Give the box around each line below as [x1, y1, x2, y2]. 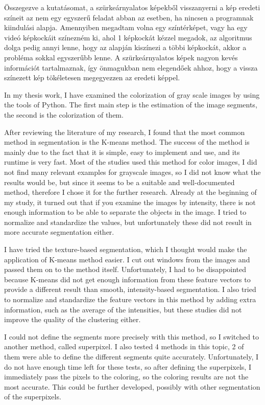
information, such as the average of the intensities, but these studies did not [4, 304, 242, 314]
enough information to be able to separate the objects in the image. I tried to [4, 207, 247, 217]
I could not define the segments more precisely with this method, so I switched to [4, 331, 259, 342]
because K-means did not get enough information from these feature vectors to [4, 274, 251, 284]
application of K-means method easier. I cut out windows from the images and [4, 254, 250, 264]
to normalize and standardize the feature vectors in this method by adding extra [4, 294, 256, 305]
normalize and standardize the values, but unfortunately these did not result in [4, 216, 252, 227]
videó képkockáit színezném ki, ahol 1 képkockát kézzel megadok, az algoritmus [4, 32, 252, 42]
